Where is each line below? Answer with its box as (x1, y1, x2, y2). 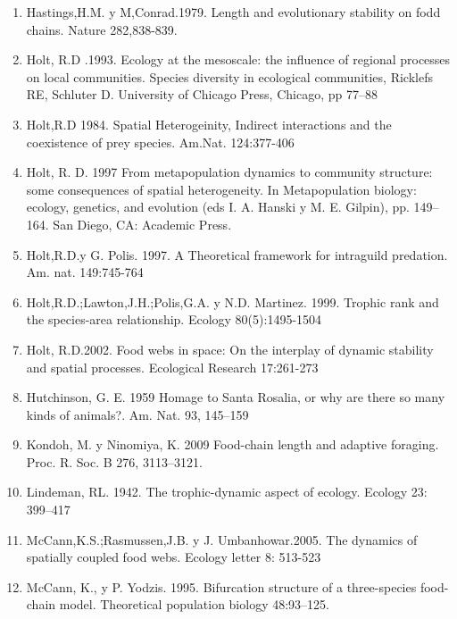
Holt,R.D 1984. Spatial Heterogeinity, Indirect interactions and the (26, 114, 392, 133)
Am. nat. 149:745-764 (26, 263, 144, 281)
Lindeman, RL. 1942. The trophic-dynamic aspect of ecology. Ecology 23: (26, 482, 428, 501)
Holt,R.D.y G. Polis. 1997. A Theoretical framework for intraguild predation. (26, 245, 448, 263)
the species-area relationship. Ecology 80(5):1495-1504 (26, 310, 322, 329)
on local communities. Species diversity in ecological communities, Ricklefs (26, 67, 433, 86)
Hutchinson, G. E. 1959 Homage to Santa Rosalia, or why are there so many (26, 388, 445, 406)
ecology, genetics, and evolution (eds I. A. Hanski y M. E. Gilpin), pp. (26, 197, 410, 216)
